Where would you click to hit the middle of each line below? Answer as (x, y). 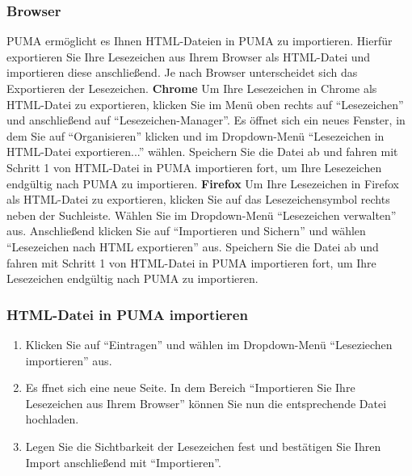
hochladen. (52, 419)
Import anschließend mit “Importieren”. (123, 462)
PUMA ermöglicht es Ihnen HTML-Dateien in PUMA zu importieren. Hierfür (200, 41)
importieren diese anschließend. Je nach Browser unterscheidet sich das (182, 72)
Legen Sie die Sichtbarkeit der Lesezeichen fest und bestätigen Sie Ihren (203, 446)
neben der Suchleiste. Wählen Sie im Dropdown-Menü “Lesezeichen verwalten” (202, 215)
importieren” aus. (69, 360)
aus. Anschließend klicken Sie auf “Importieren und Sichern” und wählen (186, 231)
